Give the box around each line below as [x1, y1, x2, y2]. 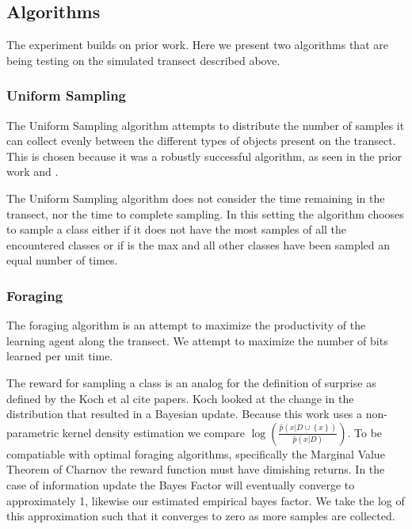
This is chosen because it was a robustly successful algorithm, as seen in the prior [6, 147, 402, 164]
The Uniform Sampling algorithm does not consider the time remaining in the [6, 189, 385, 206]
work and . [6, 163, 59, 180]
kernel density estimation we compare [62, 424, 245, 440]
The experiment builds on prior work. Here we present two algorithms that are [6, 36, 388, 53]
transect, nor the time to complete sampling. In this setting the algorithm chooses [6, 205, 404, 222]
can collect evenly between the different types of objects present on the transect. [6, 132, 396, 149]
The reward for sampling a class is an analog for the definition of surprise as [6, 374, 376, 390]
